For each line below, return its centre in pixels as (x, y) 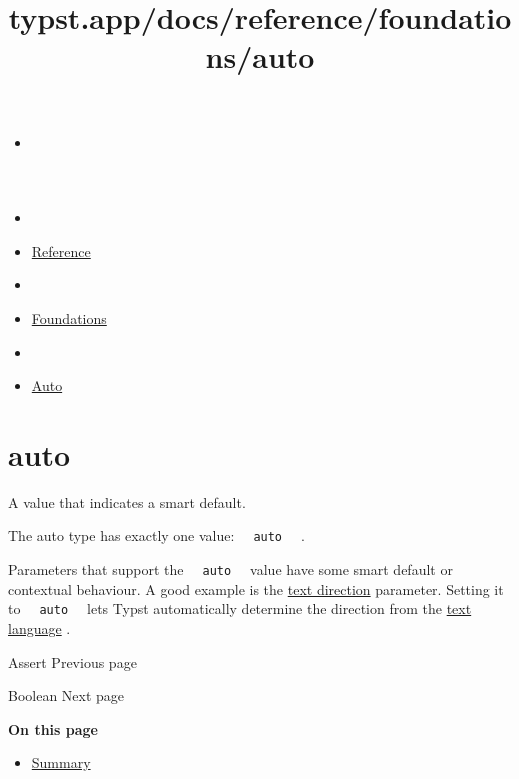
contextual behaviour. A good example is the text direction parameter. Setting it (256, 588)
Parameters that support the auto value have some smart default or (230, 569)
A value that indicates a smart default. (127, 501)
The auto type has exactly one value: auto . (156, 535)
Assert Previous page (72, 661)
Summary (61, 762)
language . (39, 628)
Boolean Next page (66, 695)
